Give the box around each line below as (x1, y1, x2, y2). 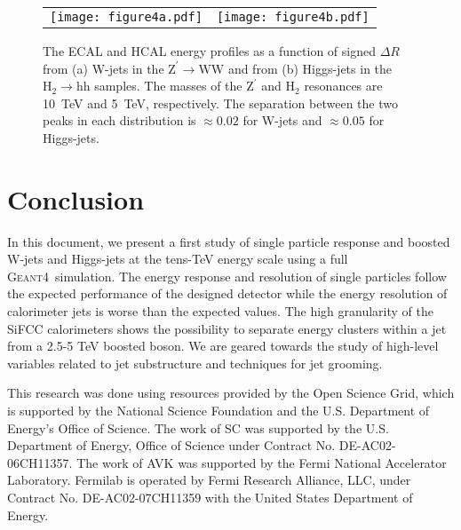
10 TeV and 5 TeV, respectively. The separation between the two (43, 93, 398, 112)
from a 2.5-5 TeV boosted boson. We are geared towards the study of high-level (7, 336, 439, 355)
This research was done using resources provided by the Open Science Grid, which (7, 384, 455, 402)
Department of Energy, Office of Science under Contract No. (7, 436, 336, 455)
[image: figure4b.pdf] (216, 10, 370, 24)
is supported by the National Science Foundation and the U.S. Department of (7, 401, 430, 420)
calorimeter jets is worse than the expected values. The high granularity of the (7, 302, 433, 320)
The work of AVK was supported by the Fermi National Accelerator (76, 453, 447, 471)
